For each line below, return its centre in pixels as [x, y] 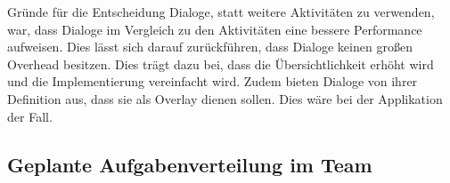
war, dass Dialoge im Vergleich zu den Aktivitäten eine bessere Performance [215, 29]
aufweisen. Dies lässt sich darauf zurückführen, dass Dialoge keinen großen [210, 47]
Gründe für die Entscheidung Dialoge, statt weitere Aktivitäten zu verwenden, [221, 12]
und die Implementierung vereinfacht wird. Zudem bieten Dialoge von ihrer [213, 81]
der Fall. [30, 116]
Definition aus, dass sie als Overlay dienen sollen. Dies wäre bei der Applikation [225, 98]
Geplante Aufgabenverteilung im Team [190, 164]
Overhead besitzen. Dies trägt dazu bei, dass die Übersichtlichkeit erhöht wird [221, 64]
